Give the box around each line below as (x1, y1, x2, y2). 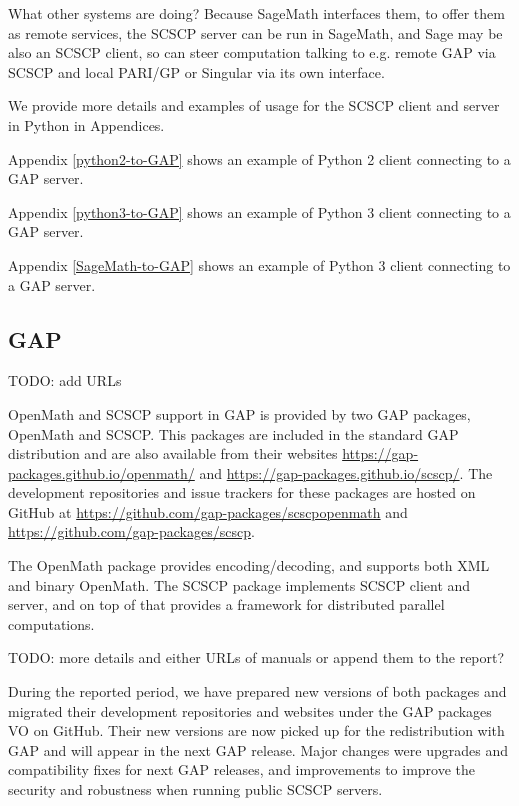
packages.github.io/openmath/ (8, 462, 195, 483)
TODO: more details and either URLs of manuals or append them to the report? (8, 647, 505, 668)
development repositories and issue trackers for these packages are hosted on (8, 482, 476, 503)
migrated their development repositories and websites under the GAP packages (8, 700, 492, 721)
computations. (8, 613, 95, 634)
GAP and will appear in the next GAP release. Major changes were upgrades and (8, 739, 508, 760)
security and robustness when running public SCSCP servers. (8, 779, 383, 800)
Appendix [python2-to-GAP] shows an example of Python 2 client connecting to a (8, 148, 511, 169)
